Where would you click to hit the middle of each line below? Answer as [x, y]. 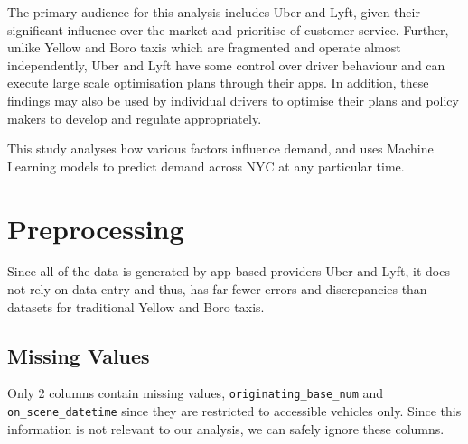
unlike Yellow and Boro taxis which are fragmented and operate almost [204, 47]
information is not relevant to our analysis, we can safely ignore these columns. [226, 428]
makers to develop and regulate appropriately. [135, 118]
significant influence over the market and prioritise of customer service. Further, [228, 29]
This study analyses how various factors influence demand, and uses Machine [220, 148]
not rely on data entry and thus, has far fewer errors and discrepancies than [217, 289]
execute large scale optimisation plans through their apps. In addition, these [218, 83]
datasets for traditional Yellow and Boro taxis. [136, 306]
